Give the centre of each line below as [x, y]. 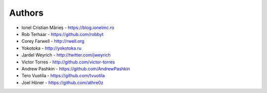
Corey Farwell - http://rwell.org [53, 41]
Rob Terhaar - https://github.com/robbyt [63, 34]
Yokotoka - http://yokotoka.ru [51, 48]
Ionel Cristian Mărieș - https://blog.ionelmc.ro [68, 28]
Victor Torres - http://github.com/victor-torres [68, 62]
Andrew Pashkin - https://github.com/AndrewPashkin [76, 68]
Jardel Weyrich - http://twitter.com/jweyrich [66, 55]
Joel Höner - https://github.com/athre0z [63, 82]
